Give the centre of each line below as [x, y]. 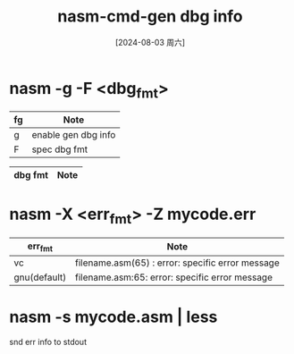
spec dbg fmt [60, 149]
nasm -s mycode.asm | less [113, 317]
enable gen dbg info [74, 135]
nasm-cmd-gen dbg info [150, 17]
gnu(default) [40, 277]
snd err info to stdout [48, 341]
